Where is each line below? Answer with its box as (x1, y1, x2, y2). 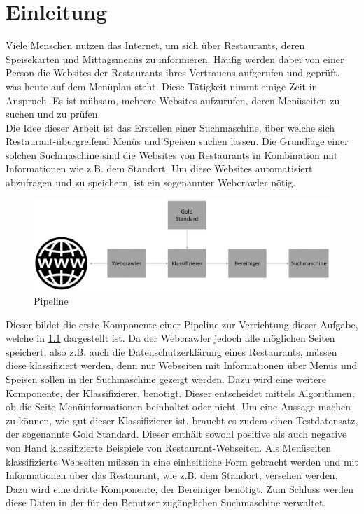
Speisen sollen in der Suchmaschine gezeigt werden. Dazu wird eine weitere (6, 372, 326, 387)
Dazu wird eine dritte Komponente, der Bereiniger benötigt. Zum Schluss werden (6, 481, 353, 496)
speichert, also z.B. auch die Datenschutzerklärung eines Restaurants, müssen (6, 344, 337, 359)
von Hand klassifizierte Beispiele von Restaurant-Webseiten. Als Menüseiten (6, 440, 331, 455)
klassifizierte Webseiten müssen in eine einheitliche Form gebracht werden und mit (6, 454, 358, 468)
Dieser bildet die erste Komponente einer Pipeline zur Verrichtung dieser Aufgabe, (6, 317, 358, 331)
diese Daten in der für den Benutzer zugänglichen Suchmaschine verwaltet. (6, 495, 326, 510)
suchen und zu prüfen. (6, 106, 101, 121)
